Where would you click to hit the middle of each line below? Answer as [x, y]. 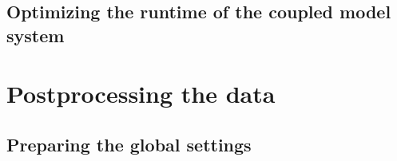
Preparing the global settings [129, 144]
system [36, 35]
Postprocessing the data [141, 94]
